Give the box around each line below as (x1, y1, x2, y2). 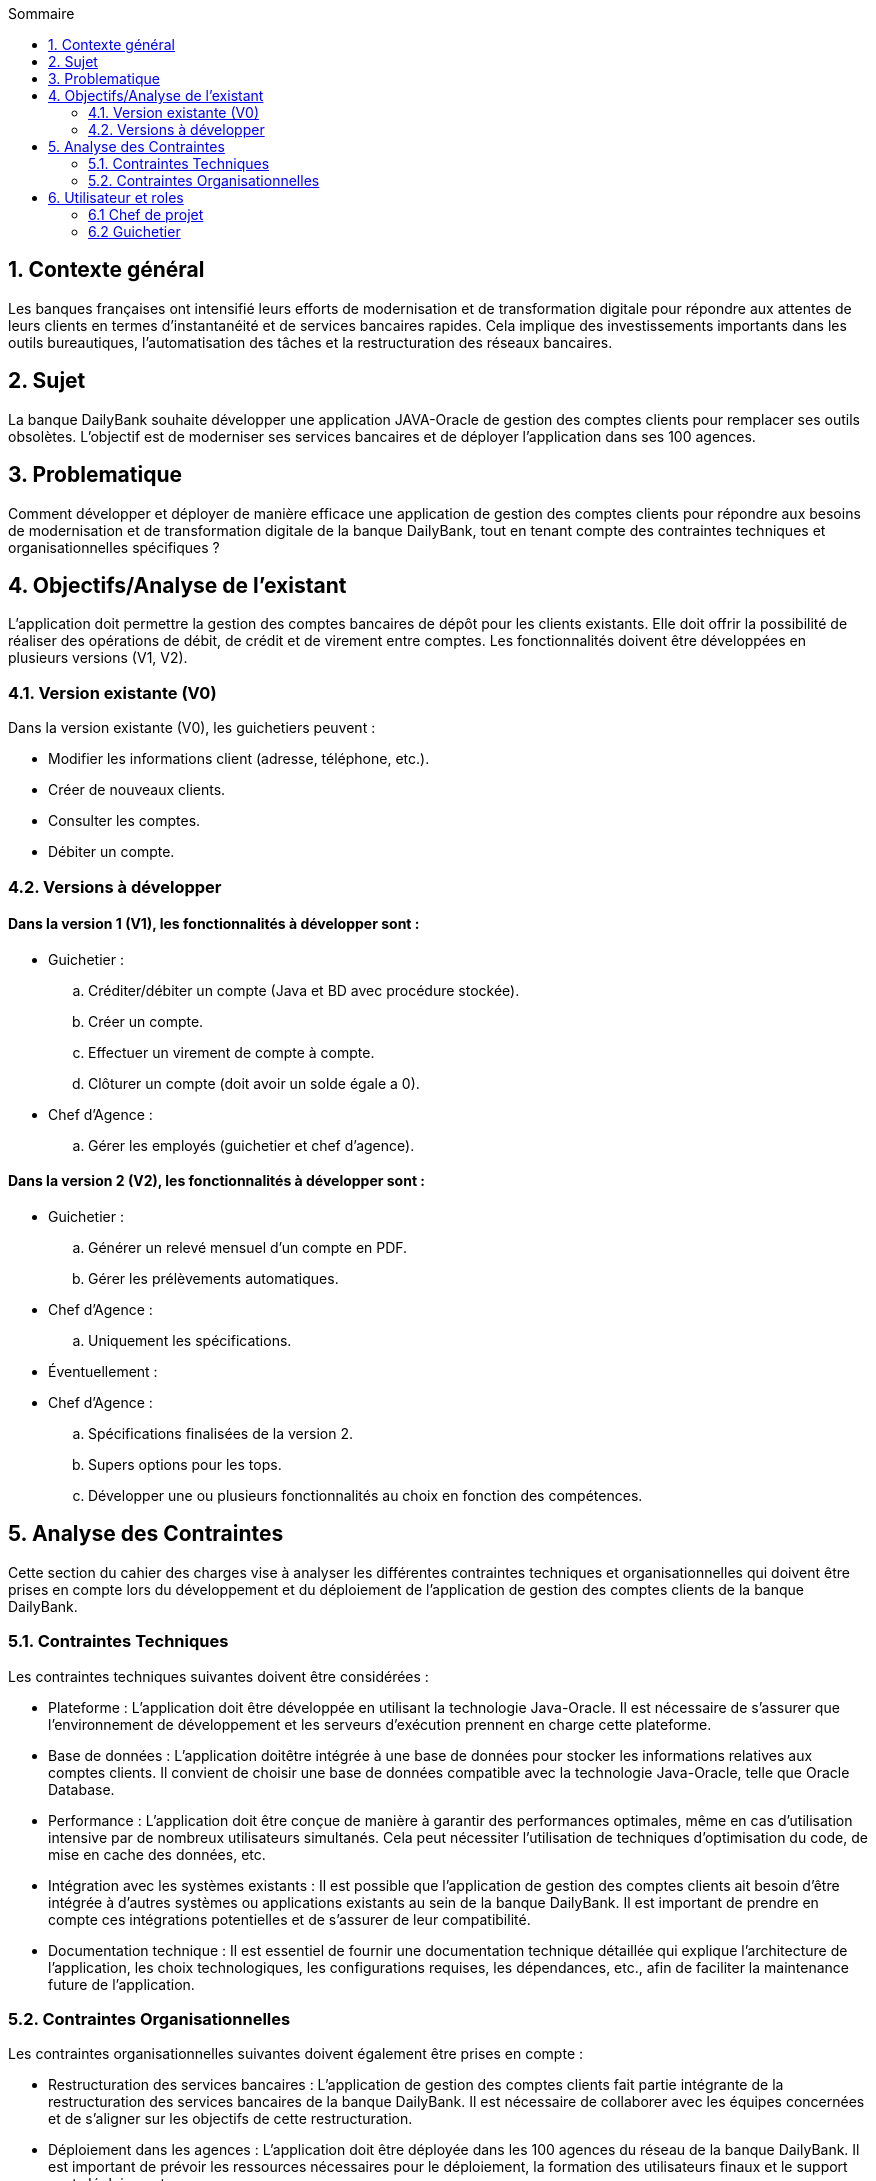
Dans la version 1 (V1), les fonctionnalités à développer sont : (8, 915, 420, 933)
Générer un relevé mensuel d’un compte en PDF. (88, 1238, 408, 1256)
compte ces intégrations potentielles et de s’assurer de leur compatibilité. (48, 1910, 531, 1928)
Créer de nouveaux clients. (48, 781, 226, 799)
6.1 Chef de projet (88, 206, 204, 223)
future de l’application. (48, 1975, 195, 1993)
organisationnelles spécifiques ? (8, 538, 220, 556)
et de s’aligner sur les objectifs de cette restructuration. (48, 2110, 413, 2128)
